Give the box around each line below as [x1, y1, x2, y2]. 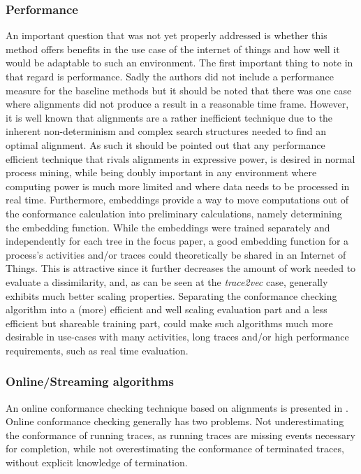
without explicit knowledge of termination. [6, 455, 188, 470]
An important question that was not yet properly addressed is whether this [6, 28, 327, 43]
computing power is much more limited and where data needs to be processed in [6, 178, 350, 193]
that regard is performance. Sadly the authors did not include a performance [6, 69, 334, 83]
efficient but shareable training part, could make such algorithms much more [6, 315, 333, 330]
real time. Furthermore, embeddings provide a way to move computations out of [6, 192, 348, 207]
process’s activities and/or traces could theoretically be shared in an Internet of [6, 247, 346, 261]
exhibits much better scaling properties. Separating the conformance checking [6, 288, 337, 303]
